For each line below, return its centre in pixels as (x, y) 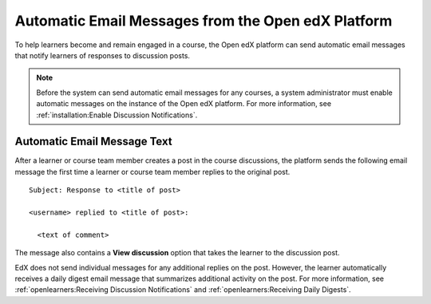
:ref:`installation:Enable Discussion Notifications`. (117, 115)
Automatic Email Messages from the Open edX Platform (204, 21)
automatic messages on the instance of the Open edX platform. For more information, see (184, 104)
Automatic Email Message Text (93, 142)
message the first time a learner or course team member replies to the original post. (152, 172)
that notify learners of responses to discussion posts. (103, 55)
